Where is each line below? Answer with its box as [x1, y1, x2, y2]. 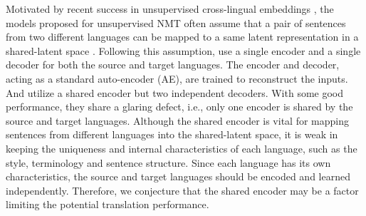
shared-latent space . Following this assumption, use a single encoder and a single [6, 43, 361, 58]
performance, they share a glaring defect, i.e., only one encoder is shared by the [6, 99, 353, 114]
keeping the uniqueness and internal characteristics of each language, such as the [6, 140, 357, 155]
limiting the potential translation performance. [6, 197, 209, 212]
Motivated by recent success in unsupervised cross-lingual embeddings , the [6, 1, 334, 16]
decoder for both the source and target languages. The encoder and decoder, [6, 57, 340, 72]
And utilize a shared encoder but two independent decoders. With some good [6, 85, 344, 100]
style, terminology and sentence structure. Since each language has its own [6, 155, 331, 170]
